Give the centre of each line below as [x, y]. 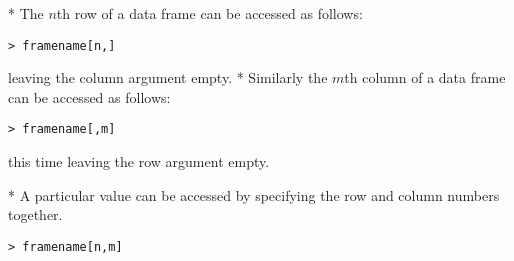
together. [35, 214]
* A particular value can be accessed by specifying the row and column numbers [254, 194]
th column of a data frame [425, 77]
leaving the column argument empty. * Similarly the [168, 77]
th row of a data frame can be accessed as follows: [209, 13]
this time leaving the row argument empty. [139, 161]
